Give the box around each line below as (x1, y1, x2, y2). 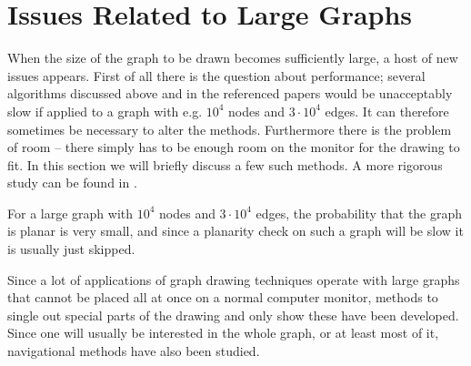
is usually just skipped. (7, 239, 135, 259)
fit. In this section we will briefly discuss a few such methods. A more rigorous (7, 155, 443, 174)
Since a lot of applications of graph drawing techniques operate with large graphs (7, 269, 460, 289)
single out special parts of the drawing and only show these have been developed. (7, 305, 459, 324)
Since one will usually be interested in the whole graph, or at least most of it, (7, 323, 439, 342)
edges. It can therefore (325, 101, 449, 120)
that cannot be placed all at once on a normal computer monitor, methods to (7, 288, 438, 307)
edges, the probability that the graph (256, 203, 463, 222)
